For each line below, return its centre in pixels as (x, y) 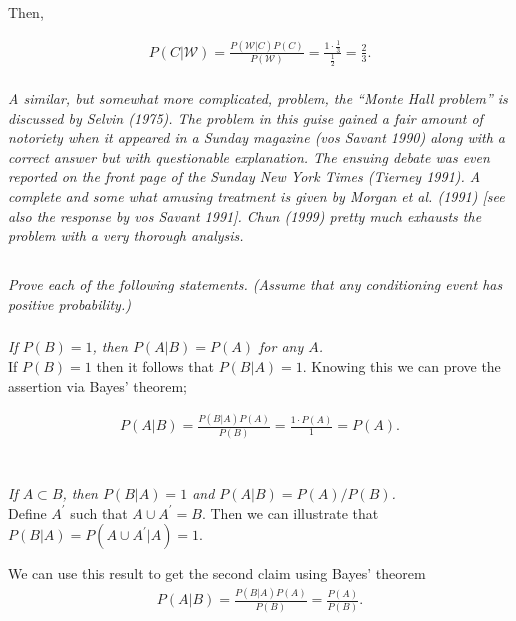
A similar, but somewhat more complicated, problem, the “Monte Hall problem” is (258, 98)
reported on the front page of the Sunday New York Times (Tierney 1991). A (244, 176)
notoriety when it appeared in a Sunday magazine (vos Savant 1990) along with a (256, 137)
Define (27, 512)
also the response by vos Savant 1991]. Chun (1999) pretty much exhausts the (245, 215)
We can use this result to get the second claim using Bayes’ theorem (217, 573)
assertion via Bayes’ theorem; (97, 385)
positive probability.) (69, 303)
